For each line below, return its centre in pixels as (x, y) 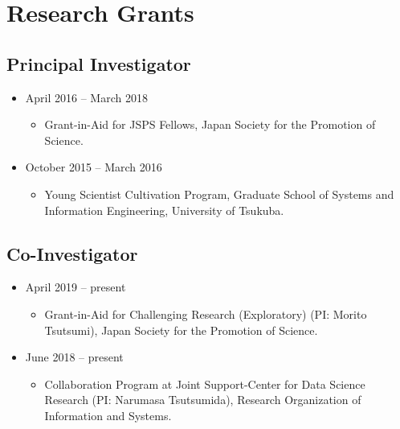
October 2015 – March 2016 (94, 167)
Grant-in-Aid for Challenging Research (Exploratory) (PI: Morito (206, 313)
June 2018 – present (74, 357)
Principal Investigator (99, 63)
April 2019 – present (76, 287)
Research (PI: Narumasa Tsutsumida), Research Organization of (203, 400)
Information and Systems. (108, 415)
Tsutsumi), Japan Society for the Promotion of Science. (181, 330)
